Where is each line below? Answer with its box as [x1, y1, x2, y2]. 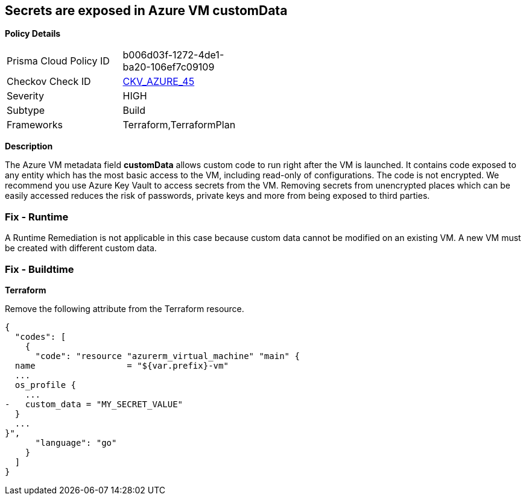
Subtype [7, 104, 45, 117]
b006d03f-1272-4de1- [122, 49, 224, 61]
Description [5, 141, 53, 152]
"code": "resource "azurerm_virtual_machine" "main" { [35, 351, 300, 361]
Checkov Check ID [7, 75, 91, 88]
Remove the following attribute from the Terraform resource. [5, 303, 244, 314]
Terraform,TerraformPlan [122, 119, 236, 131]
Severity [7, 90, 44, 102]
